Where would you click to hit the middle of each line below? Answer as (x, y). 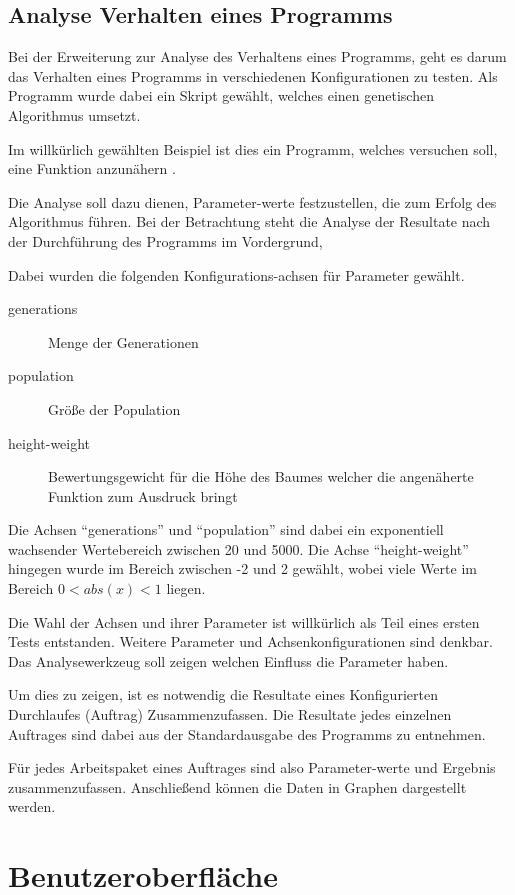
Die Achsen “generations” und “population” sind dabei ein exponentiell (226, 529)
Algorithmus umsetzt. (74, 114)
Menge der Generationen (123, 341)
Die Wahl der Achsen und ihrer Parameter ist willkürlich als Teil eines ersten (244, 621)
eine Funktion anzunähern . (92, 168)
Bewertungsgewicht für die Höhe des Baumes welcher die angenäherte (261, 476)
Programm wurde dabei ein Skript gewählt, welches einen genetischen (221, 95)
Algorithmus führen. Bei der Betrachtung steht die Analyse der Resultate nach (249, 221)
